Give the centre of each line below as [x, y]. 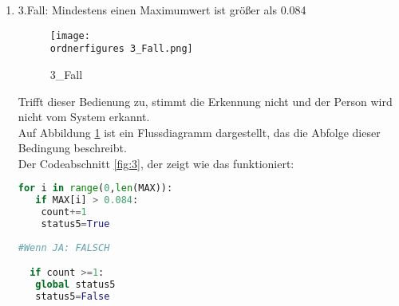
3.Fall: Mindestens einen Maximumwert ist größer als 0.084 [162, 10]
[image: [70, 35]
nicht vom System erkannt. [84, 117]
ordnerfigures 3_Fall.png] [121, 49]
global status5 [75, 285]
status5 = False [73, 297]
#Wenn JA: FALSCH [64, 247]
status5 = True [75, 224]
